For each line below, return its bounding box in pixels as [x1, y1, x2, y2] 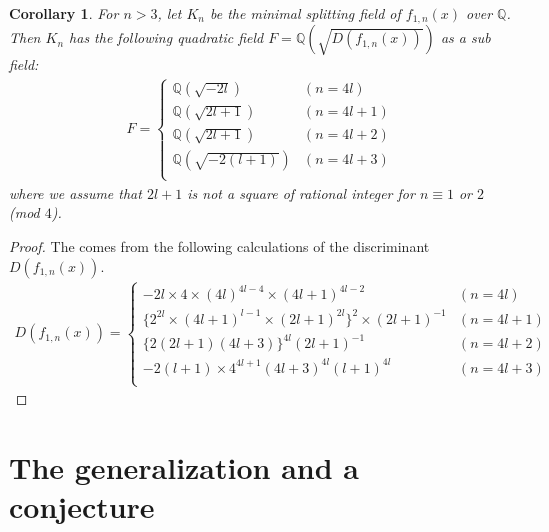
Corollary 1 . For [9, 3, 119, 23]
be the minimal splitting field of [210, 3, 401, 23]
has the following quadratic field [69, 27, 264, 48]
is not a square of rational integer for [187, 182, 415, 203]
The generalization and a [9, 446, 360, 487]
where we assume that [9, 182, 142, 203]
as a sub [440, 27, 491, 48]
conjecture [9, 486, 155, 527]
